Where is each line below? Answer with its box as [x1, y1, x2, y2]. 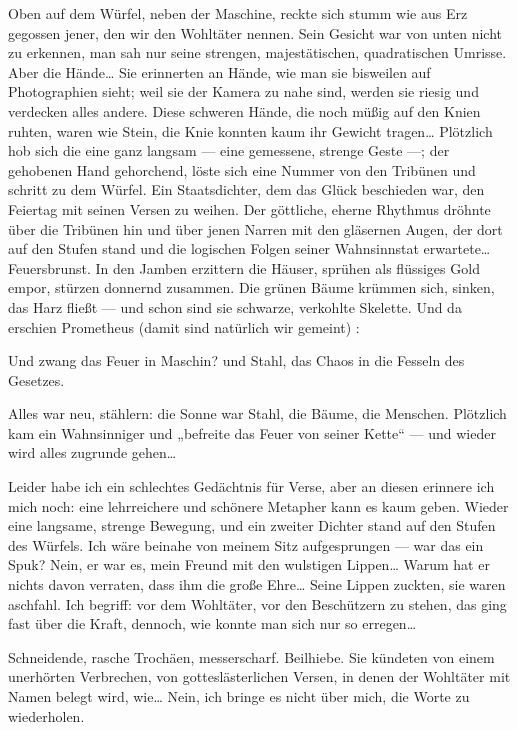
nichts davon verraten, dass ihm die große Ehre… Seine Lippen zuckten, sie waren [8, 574, 506, 595]
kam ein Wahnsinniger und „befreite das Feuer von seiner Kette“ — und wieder [8, 422, 496, 443]
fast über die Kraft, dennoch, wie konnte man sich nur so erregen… [8, 613, 417, 634]
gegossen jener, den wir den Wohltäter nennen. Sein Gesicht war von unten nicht [8, 22, 502, 43]
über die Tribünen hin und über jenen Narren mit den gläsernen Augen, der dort [8, 218, 503, 239]
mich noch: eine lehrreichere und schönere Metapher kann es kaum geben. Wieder [8, 495, 509, 516]
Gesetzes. [8, 369, 65, 390]
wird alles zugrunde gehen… [8, 442, 177, 463]
